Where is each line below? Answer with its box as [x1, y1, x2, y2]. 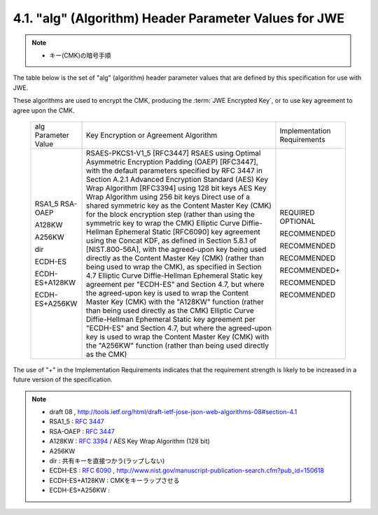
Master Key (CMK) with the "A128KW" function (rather [85, 297, 264, 306]
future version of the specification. [13, 375, 113, 384]
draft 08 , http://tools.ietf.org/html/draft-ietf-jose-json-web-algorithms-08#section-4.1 [49, 408, 297, 416]
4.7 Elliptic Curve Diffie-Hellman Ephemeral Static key [85, 270, 263, 280]
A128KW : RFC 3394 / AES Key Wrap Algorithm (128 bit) [49, 437, 210, 446]
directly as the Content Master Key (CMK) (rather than [85, 253, 265, 262]
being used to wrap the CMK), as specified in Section [85, 262, 262, 271]
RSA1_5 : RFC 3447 [49, 417, 104, 426]
